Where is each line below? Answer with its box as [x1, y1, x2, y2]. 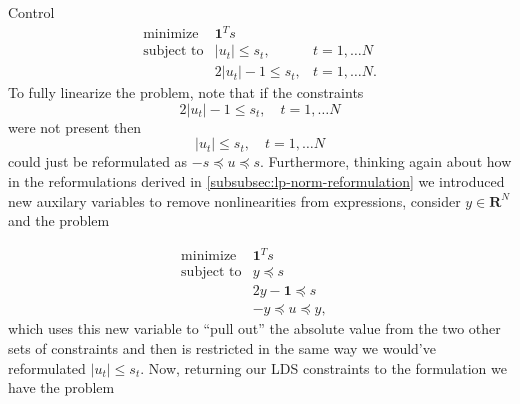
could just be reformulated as [8, 151, 188, 172]
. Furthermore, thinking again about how [260, 151, 512, 172]
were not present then [8, 116, 142, 137]
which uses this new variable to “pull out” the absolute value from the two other [8, 318, 501, 339]
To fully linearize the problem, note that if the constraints [8, 82, 364, 103]
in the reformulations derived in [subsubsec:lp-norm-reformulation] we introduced [8, 170, 505, 191]
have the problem [8, 377, 115, 398]
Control [8, 2, 55, 22]
